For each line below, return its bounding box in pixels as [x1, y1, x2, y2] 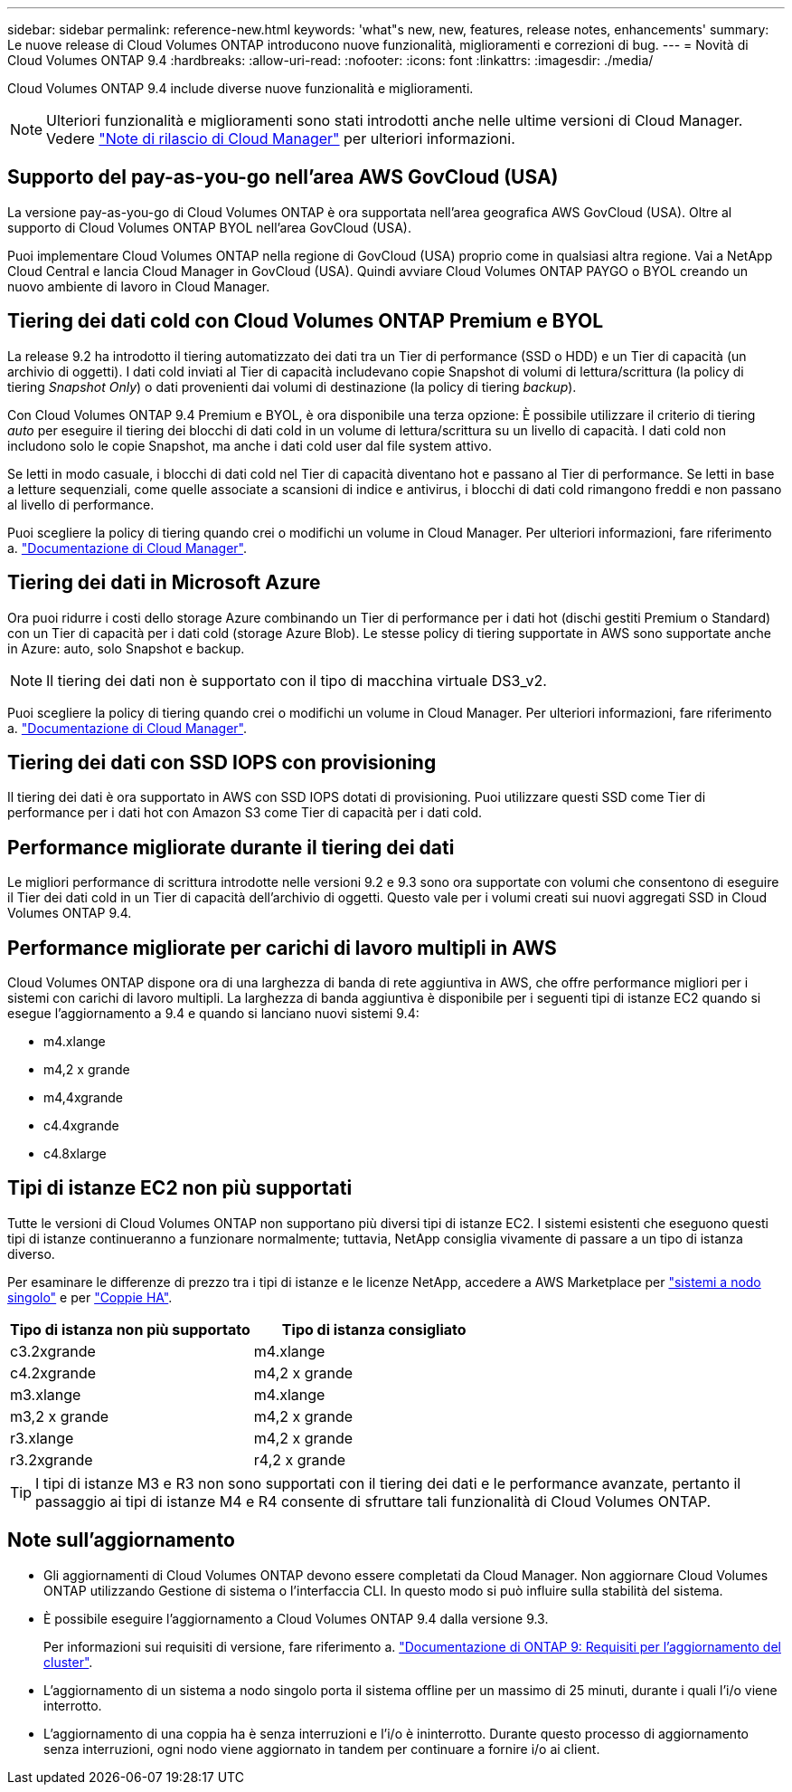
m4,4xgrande [43, 1090, 123, 1106]
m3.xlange [10, 1385, 81, 1404]
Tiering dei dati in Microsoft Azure [7, 571, 321, 595]
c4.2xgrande [10, 1363, 97, 1382]
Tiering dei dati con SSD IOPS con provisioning [7, 750, 437, 774]
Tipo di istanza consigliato [281, 1320, 467, 1339]
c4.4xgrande [43, 1118, 119, 1134]
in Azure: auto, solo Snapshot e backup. [7, 640, 245, 656]
